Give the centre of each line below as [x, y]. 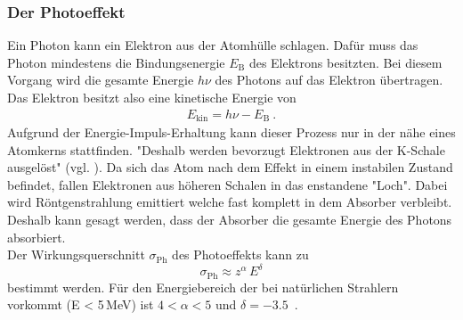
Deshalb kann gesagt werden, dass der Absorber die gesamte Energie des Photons [230, 220]
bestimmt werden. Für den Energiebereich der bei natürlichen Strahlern [203, 287]
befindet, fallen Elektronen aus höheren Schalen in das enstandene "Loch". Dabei [227, 184]
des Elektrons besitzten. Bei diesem [345, 62]
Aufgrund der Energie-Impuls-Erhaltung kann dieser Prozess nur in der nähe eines [231, 132]
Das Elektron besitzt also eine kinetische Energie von [152, 97]
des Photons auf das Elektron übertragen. [329, 80]
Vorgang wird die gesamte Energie [101, 80]
